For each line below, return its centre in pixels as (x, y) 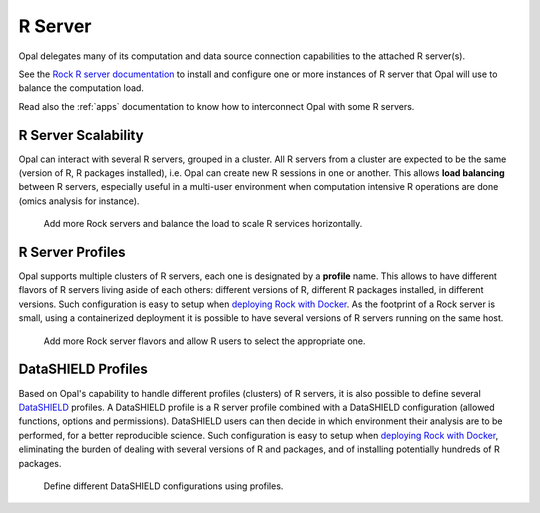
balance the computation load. (81, 88)
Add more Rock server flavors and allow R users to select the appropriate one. (204, 341)
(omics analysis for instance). (79, 201)
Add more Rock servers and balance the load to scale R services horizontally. (203, 224)
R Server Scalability (81, 135)
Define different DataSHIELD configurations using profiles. (163, 486)
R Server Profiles (72, 252)
